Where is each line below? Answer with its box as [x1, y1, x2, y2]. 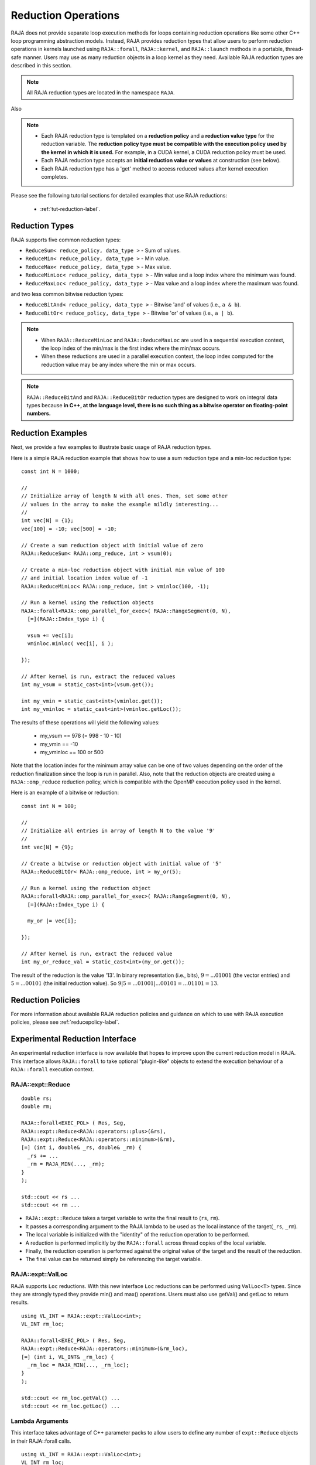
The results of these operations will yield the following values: [11, 718, 160, 726]
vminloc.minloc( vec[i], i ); [27, 640, 114, 647]
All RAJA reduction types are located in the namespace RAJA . [26, 88, 175, 96]
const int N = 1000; [21, 468, 80, 475]
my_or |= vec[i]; [27, 918, 77, 924]
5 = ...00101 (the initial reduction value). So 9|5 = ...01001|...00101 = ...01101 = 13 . [11, 980, 219, 987]
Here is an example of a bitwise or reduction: [11, 789, 119, 796]
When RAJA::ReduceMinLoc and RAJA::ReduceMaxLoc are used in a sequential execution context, [41, 336, 285, 343]
